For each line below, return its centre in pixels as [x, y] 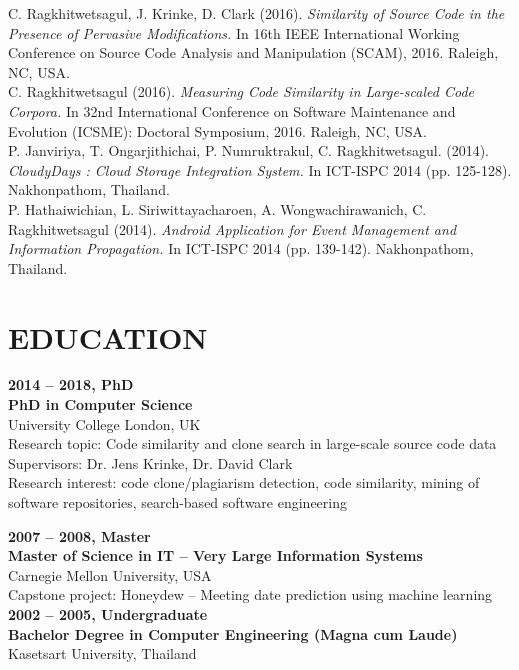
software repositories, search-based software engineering [177, 502]
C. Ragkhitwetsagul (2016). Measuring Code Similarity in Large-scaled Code [241, 91]
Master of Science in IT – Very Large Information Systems [215, 555]
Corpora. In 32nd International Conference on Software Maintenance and [232, 110]
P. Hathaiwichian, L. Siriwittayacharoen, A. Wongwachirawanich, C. [217, 208]
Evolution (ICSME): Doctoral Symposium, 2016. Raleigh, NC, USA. [218, 130]
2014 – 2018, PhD [71, 384]
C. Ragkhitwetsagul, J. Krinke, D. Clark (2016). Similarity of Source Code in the [256, 13]
